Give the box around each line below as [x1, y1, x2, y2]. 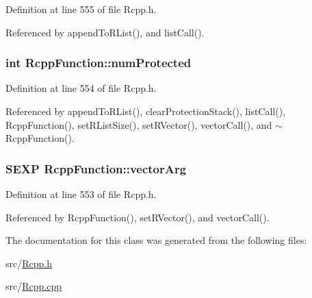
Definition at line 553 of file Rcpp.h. [5, 187, 157, 201]
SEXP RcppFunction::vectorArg [5, 160, 187, 177]
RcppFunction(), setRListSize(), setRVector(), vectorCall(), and [5, 117, 272, 132]
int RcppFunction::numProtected [5, 54, 192, 71]
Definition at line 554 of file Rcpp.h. [5, 81, 157, 95]
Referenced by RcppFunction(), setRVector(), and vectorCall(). [5, 210, 270, 224]
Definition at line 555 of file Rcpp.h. [5, 2, 157, 16]
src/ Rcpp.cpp [5, 279, 62, 293]
